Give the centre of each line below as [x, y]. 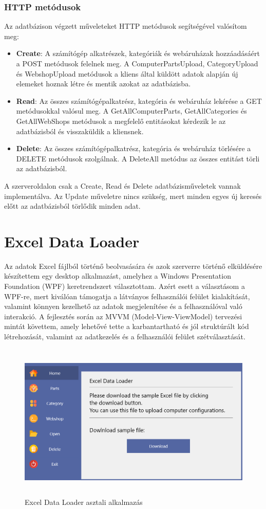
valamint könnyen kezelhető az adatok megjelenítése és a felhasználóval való [123, 306]
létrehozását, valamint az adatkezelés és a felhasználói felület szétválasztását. [125, 336]
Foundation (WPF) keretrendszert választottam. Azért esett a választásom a [125, 286]
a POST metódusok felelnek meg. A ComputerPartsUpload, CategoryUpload [137, 63]
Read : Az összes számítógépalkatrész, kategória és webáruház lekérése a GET [139, 101]
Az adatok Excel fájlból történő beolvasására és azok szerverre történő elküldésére [133, 266]
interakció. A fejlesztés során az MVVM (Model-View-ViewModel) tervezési [123, 316]
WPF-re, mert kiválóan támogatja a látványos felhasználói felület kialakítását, [127, 296]
